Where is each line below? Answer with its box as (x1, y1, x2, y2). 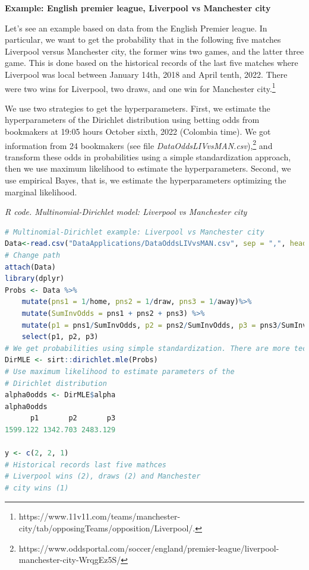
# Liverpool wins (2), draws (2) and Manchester (5, 472, 201, 481)
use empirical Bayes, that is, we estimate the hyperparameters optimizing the (5, 174, 286, 186)
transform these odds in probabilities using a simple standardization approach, (5, 150, 291, 163)
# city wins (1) (5, 483, 69, 492)
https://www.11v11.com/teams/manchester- (18, 510, 181, 522)
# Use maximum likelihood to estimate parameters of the (5, 367, 235, 376)
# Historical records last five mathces (5, 460, 167, 469)
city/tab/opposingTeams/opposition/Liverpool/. (18, 522, 196, 534)
